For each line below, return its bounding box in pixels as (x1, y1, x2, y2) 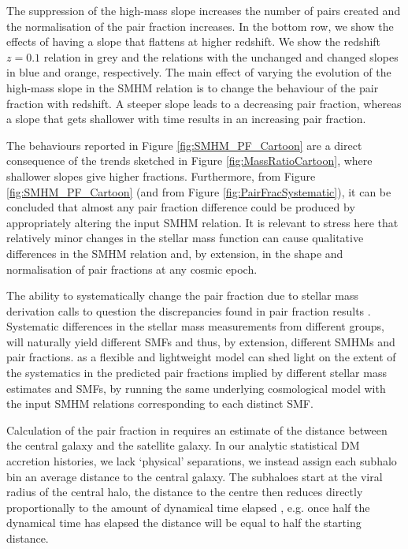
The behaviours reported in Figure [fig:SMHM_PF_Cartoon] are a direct (6, 136, 362, 153)
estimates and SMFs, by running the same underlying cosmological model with (6, 379, 386, 396)
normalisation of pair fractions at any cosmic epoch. (6, 260, 258, 277)
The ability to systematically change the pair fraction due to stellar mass (6, 287, 358, 304)
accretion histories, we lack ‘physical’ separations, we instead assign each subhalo (6, 453, 397, 469)
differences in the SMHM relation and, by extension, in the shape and (6, 245, 343, 261)
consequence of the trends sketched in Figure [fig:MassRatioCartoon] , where (6, 152, 373, 169)
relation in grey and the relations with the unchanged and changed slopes (43, 48, 399, 65)
